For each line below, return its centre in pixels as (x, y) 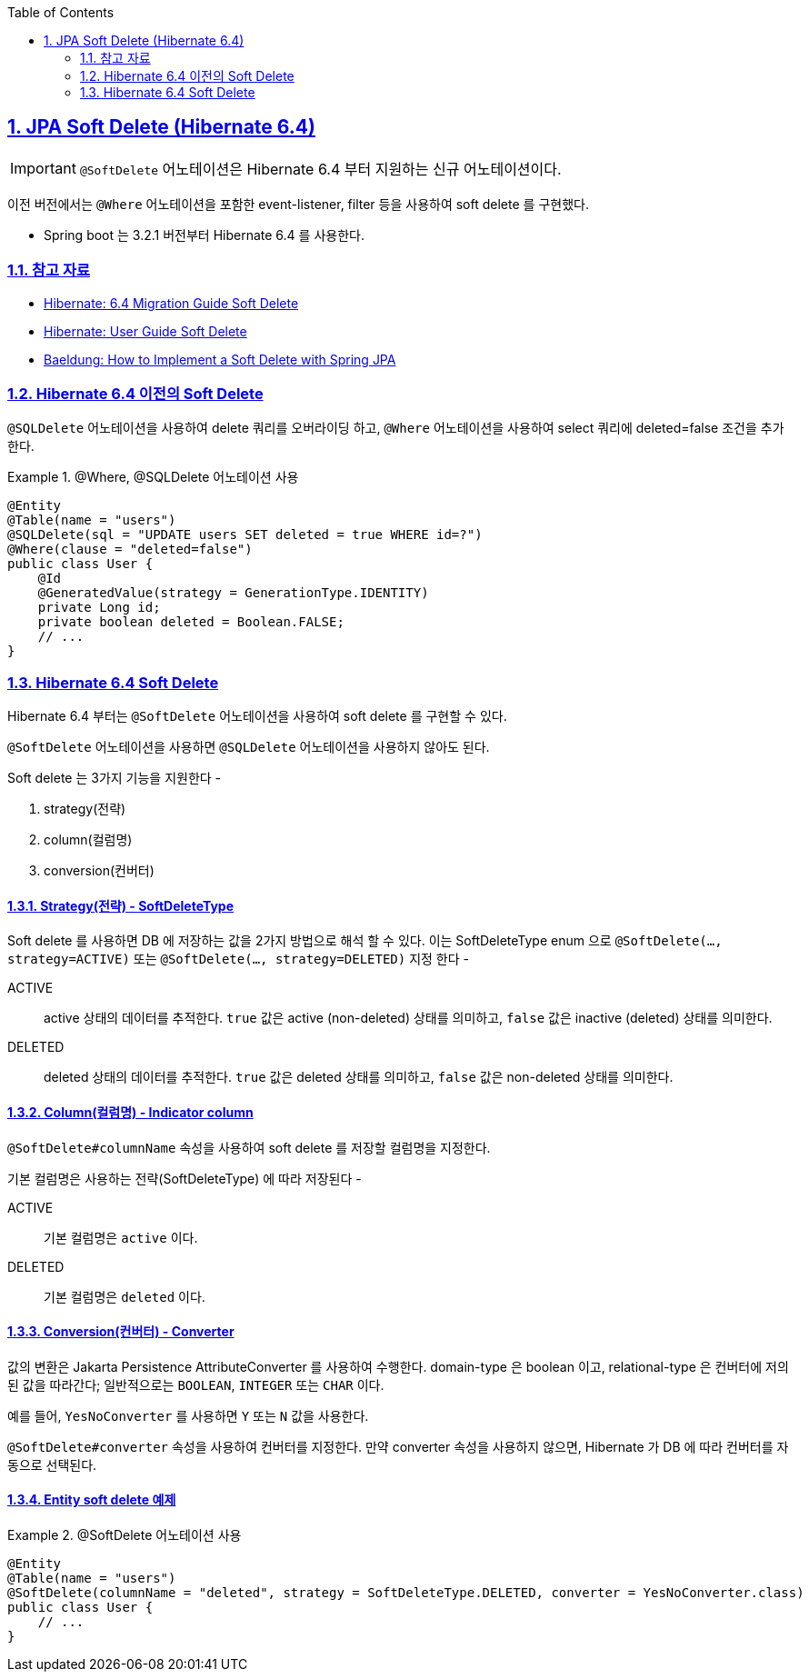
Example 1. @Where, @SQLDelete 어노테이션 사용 (153, 477)
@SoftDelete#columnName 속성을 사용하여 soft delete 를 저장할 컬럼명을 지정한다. (249, 1147)
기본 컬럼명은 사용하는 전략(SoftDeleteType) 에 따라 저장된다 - (185, 1178)
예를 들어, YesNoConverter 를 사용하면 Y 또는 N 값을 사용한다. (188, 1415)
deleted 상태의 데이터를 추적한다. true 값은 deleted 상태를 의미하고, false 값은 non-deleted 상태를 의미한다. (359, 1077)
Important (43, 168)
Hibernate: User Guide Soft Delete (145, 331)
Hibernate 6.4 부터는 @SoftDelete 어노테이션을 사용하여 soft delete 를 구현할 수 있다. (257, 716)
